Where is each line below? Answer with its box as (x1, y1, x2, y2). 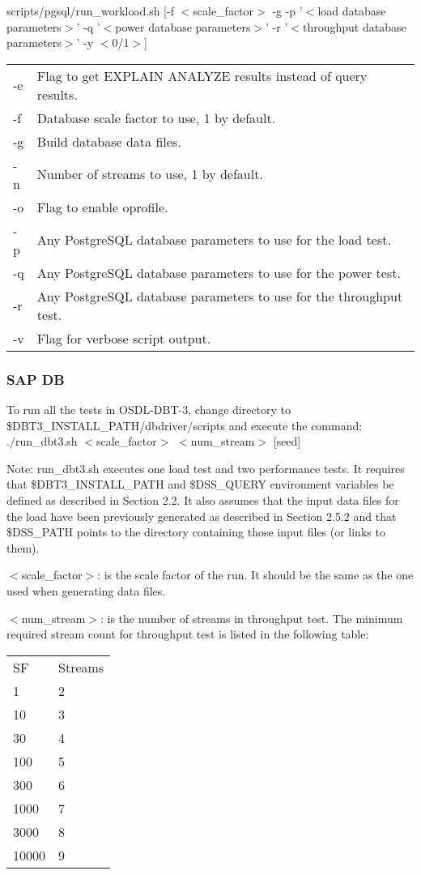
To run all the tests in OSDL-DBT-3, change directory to (6, 401, 291, 417)
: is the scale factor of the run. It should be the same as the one (97, 566, 414, 583)
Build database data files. (36, 131, 181, 151)
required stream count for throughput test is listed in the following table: (6, 625, 369, 642)
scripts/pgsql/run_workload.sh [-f (6, 2, 174, 19)
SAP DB (6, 369, 65, 389)
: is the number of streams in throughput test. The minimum (100, 609, 403, 626)
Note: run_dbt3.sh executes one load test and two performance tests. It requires (6, 459, 405, 476)
